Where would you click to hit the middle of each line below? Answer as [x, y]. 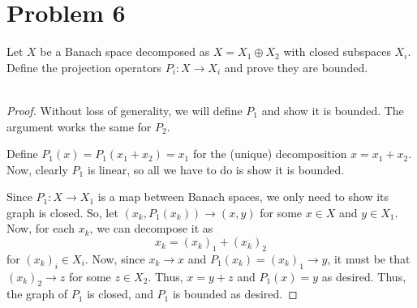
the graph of [37, 294]
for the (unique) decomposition [270, 154]
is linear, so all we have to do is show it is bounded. [216, 169]
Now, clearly [37, 169]
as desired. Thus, [364, 276]
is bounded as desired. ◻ [235, 294]
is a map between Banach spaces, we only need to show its [243, 197]
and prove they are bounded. [296, 67]
